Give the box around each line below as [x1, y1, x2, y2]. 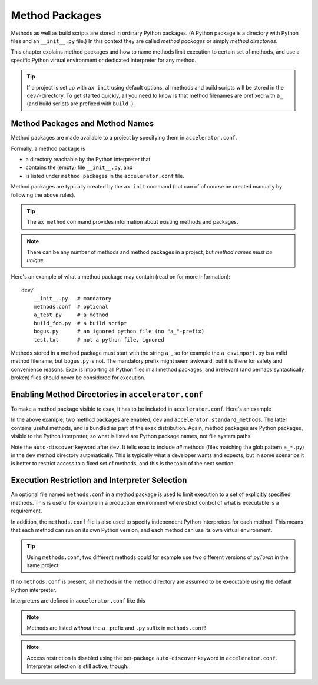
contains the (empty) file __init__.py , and [25, 164, 133, 171]
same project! [26, 562, 60, 569]
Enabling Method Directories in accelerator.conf [11, 389, 203, 399]
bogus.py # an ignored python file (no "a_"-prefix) [33, 328, 205, 335]
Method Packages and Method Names [11, 118, 154, 129]
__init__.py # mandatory [33, 295, 112, 302]
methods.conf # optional [33, 303, 109, 310]
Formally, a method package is [11, 145, 85, 152]
